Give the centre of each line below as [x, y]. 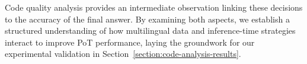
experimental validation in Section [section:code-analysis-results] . [123, 54]
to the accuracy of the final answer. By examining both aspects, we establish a [147, 19]
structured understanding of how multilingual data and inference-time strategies [150, 31]
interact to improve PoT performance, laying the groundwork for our [130, 42]
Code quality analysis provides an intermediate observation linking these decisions [154, 7]
